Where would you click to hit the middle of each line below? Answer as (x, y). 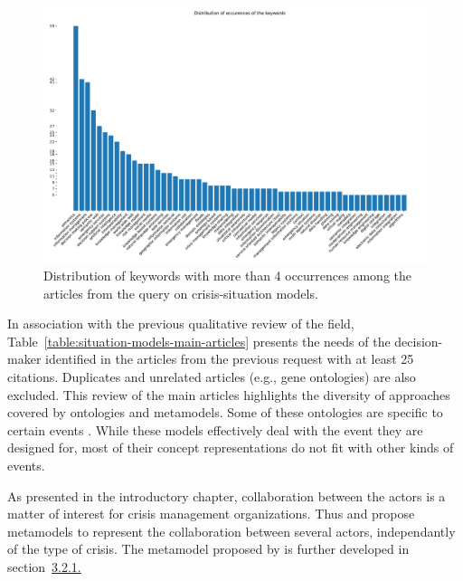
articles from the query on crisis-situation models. (181, 293)
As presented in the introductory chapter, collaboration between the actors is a (227, 495)
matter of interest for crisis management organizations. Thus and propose (211, 514)
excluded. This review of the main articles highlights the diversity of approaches (229, 394)
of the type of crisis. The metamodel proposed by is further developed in (208, 549)
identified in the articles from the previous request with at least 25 (230, 359)
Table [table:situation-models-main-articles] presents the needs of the (199, 341)
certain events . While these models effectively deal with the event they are (215, 429)
